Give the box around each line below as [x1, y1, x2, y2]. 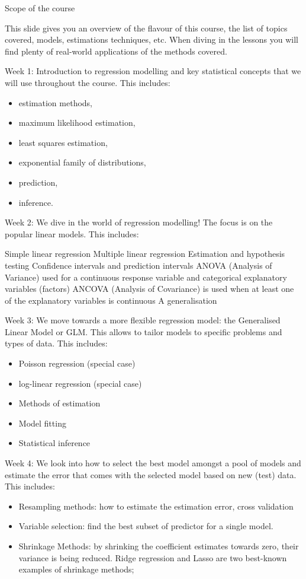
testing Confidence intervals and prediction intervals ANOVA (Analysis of [5, 259, 272, 271]
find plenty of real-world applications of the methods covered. [5, 44, 227, 57]
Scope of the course [5, 2, 75, 14]
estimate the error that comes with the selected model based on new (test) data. [5, 468, 297, 481]
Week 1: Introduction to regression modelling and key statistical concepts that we [5, 65, 301, 77]
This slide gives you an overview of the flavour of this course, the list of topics [5, 21, 288, 34]
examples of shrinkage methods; [18, 563, 134, 575]
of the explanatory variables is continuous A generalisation [5, 294, 217, 306]
